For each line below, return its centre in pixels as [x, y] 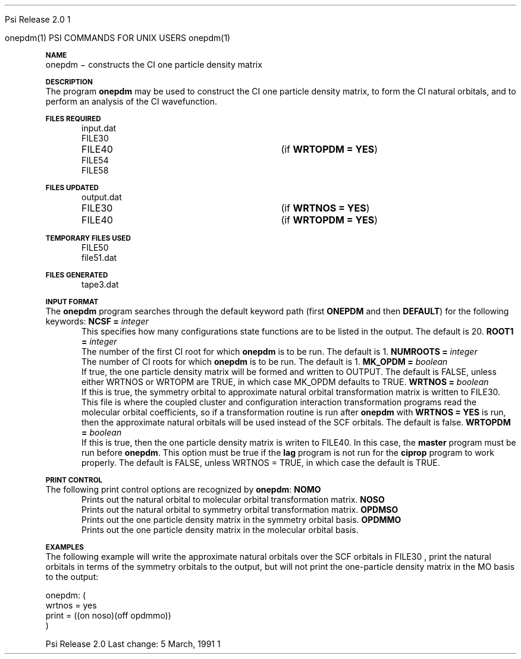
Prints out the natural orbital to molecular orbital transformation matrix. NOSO [233, 499]
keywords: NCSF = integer [97, 321]
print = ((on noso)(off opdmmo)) [108, 615]
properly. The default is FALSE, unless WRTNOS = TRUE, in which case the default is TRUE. [261, 463]
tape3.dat [100, 284]
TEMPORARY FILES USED [88, 238]
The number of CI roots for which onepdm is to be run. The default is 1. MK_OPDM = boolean [265, 362]
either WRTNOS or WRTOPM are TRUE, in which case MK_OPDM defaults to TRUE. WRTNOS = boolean [285, 382]
